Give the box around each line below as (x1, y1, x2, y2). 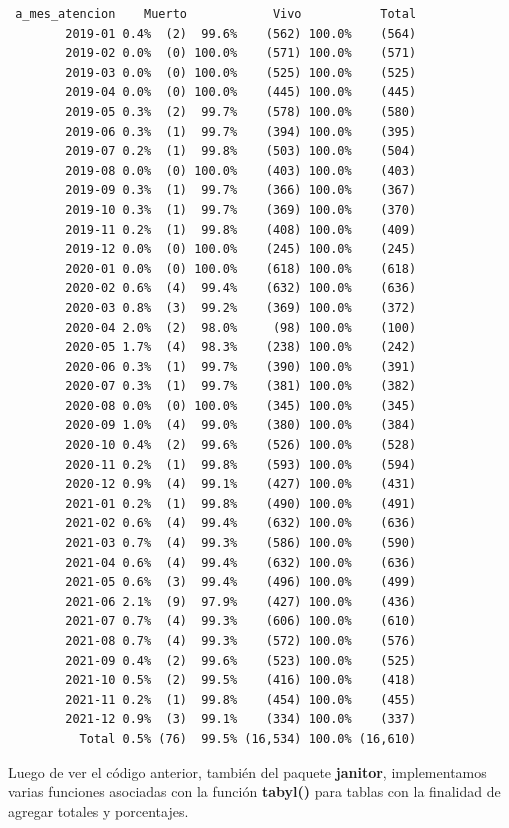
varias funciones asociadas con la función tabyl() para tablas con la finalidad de (8, 781, 501, 802)
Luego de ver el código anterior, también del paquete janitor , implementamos (8, 761, 487, 782)
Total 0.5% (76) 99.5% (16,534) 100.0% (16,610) (79, 731, 417, 746)
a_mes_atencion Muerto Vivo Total (15, 7, 417, 21)
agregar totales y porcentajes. (8, 800, 189, 821)
